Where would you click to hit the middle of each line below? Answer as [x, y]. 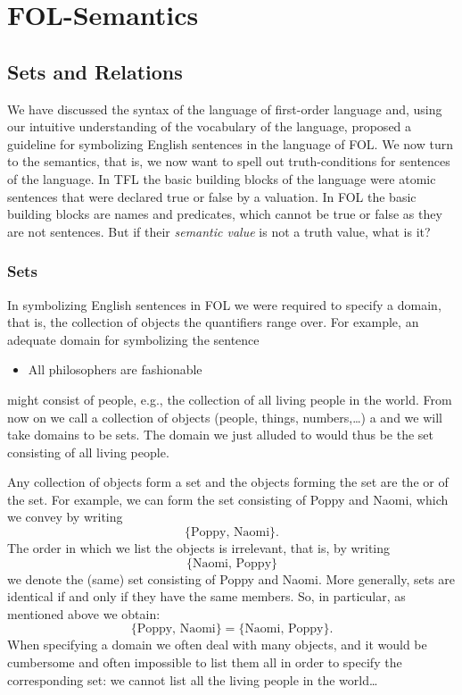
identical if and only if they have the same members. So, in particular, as [206, 596]
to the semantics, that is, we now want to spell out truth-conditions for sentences [229, 161]
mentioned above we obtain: [84, 613]
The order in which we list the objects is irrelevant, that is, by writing [199, 548]
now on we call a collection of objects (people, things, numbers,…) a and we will [225, 417]
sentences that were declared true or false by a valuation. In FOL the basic [212, 196]
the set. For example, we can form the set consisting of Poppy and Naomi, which [228, 499]
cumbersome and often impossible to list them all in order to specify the [205, 662]
